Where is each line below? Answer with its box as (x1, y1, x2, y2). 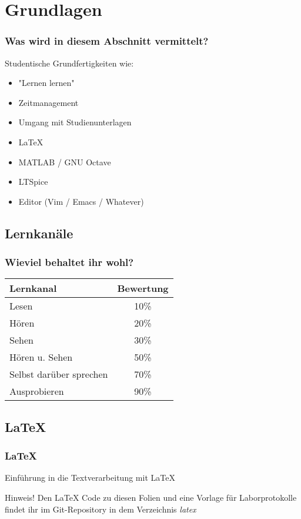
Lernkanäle (5, 224, 73, 242)
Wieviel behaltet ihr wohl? (5, 255, 134, 270)
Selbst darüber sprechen (9, 367, 108, 381)
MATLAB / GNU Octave (18, 155, 111, 168)
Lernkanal (9, 281, 57, 295)
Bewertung (117, 281, 169, 295)
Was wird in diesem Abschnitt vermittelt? (5, 34, 209, 48)
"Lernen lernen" (18, 76, 75, 89)
